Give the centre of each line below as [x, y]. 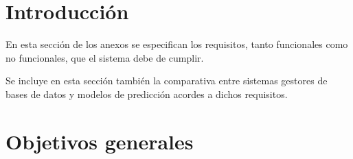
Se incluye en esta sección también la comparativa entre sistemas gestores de [167, 81]
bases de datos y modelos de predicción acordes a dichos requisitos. [147, 94]
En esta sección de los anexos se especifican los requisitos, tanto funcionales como [177, 44]
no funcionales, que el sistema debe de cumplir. [105, 57]
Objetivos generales [100, 141]
